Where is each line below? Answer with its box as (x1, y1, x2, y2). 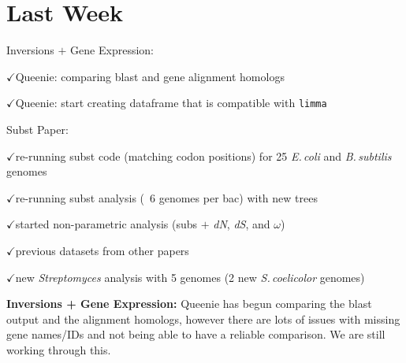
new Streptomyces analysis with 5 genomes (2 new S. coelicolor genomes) (15, 269, 365, 285)
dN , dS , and (213, 216, 270, 232)
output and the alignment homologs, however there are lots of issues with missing (6, 310, 400, 327)
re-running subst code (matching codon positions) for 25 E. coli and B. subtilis (15, 147, 392, 164)
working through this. (6, 341, 111, 357)
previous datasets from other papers (15, 242, 189, 258)
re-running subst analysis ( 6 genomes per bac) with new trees (15, 189, 318, 206)
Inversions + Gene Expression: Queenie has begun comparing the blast (6, 295, 372, 312)
